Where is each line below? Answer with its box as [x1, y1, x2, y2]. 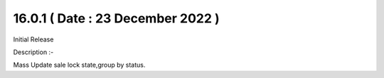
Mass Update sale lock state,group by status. [13, 60, 146, 70]
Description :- [13, 48, 54, 56]
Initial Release [13, 35, 54, 44]
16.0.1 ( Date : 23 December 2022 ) [13, 11, 220, 26]
